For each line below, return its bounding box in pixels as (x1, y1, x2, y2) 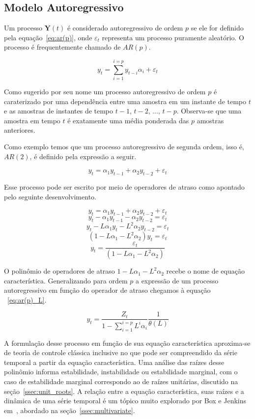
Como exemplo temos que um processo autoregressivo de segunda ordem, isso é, (4, 141, 244, 152)
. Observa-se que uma (176, 106, 242, 116)
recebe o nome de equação (166, 266, 245, 276)
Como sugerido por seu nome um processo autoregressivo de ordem (4, 86, 206, 97)
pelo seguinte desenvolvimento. (4, 191, 96, 201)
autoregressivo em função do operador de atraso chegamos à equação (4, 285, 211, 295)
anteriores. (4, 125, 35, 135)
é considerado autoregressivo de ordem (67, 23, 183, 33)
